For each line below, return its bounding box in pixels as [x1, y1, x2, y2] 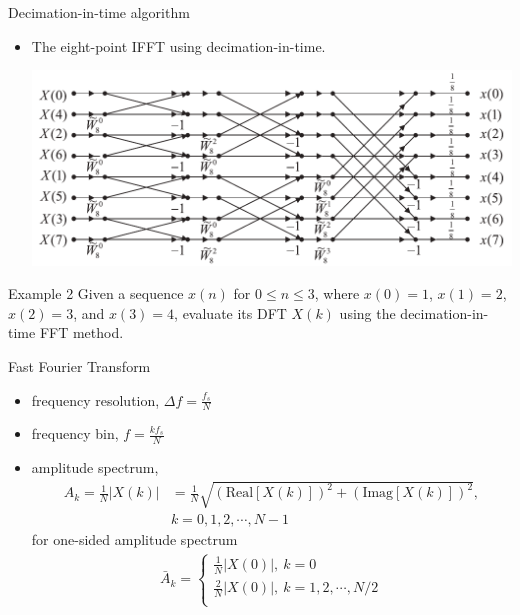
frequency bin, [31, 423, 119, 444]
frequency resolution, [31, 389, 160, 410]
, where [314, 283, 360, 304]
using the [339, 302, 396, 323]
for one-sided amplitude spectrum [31, 529, 238, 550]
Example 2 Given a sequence [8, 283, 184, 304]
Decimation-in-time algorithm [8, 2, 190, 22]
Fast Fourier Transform [8, 355, 151, 376]
